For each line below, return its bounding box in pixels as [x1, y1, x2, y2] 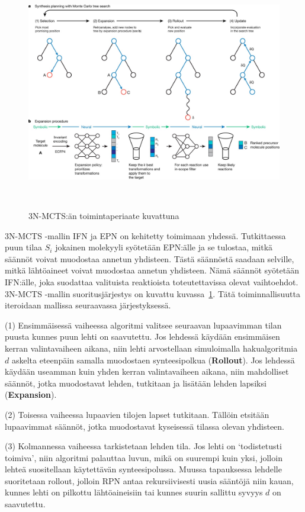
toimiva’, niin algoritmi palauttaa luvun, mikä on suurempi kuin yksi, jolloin [5, 451, 282, 463]
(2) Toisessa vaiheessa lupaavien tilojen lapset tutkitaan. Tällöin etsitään [5, 408, 269, 420]
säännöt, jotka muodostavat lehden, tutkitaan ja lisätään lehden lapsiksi [5, 376, 267, 389]
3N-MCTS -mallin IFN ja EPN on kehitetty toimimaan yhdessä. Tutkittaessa [5, 229, 286, 241]
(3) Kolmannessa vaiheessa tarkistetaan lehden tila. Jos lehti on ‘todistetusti [5, 440, 282, 452]
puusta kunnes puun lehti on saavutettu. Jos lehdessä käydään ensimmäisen [5, 330, 280, 343]
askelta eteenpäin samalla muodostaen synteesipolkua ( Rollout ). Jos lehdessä [11, 353, 295, 366]
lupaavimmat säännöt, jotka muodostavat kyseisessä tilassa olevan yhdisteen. [5, 420, 285, 432]
